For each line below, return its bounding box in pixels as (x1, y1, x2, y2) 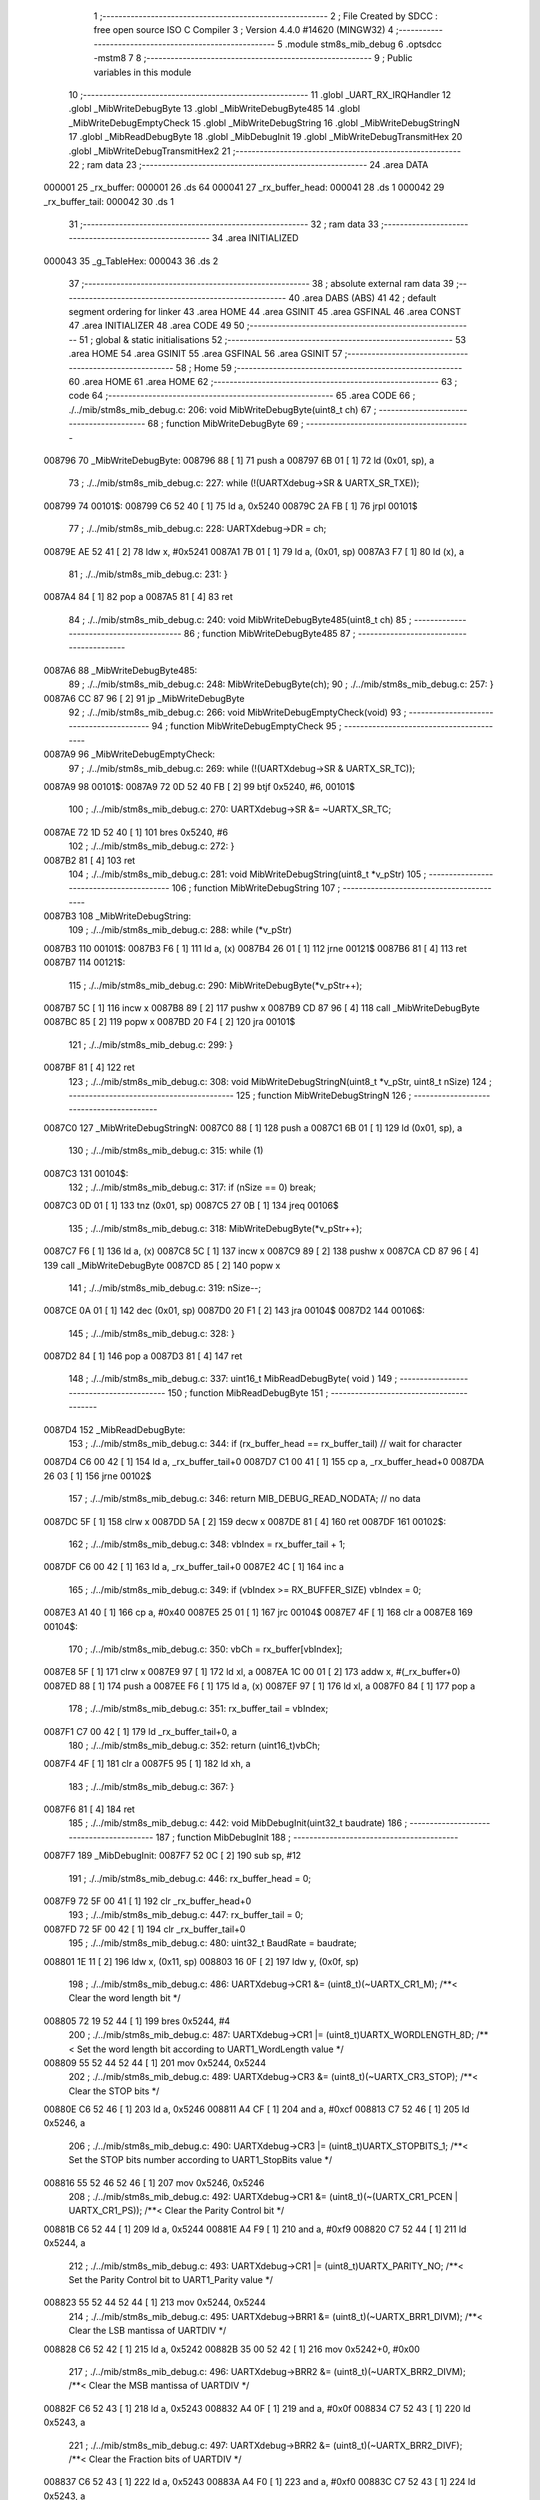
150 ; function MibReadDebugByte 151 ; (167, 1386, 329, 1399)
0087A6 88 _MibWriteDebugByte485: (43, 664, 198, 676)
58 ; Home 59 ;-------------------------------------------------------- (175, 361, 463, 374)
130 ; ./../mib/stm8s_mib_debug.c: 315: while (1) (68, 1145, 264, 1157)
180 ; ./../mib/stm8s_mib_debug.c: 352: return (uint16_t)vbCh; (68, 1739, 321, 1751)
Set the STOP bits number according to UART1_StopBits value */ (68, 2154, 333, 2166)
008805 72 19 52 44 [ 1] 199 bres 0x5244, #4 (43, 2015, 231, 2027)
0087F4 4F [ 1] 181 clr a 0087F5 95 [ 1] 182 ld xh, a (43, 1758, 251, 1770)
